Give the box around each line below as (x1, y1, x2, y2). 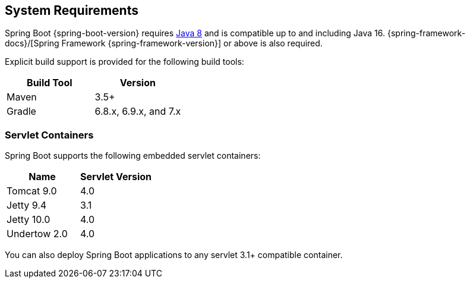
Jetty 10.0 (7, 213, 51, 226)
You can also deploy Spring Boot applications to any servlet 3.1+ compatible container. (5, 250, 343, 260)
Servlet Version (80, 171, 152, 183)
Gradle (7, 105, 36, 118)
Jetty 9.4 (7, 199, 47, 212)
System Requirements (5, 3, 138, 18)
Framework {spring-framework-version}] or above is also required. (61, 38, 323, 49)
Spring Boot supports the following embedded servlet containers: (5, 150, 261, 161)
